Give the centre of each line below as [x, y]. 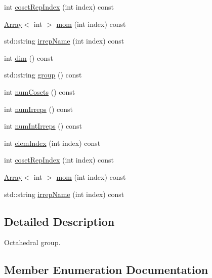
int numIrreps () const [38, 109]
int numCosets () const [40, 91]
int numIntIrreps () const [43, 126]
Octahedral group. [32, 242]
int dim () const [29, 57]
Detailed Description [59, 221]
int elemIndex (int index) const [52, 143]
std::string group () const [43, 75]
